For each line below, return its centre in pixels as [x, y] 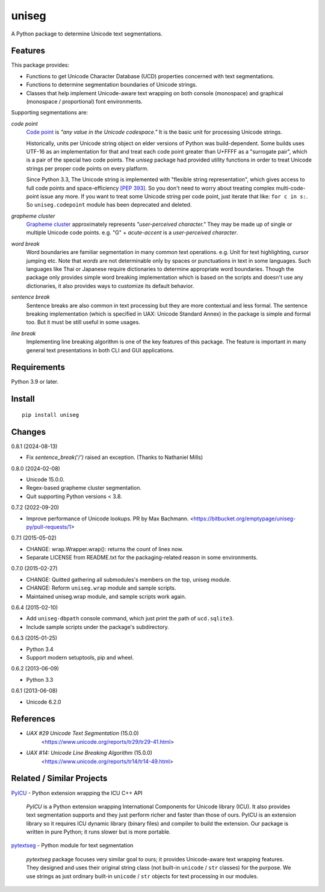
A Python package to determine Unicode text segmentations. [87, 34]
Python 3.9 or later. [35, 382]
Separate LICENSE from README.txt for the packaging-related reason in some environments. [142, 558]
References [33, 719]
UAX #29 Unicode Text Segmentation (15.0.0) [82, 733]
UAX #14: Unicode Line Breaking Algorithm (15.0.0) [89, 753]
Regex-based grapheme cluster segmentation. [84, 488]
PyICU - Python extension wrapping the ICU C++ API [77, 793]
